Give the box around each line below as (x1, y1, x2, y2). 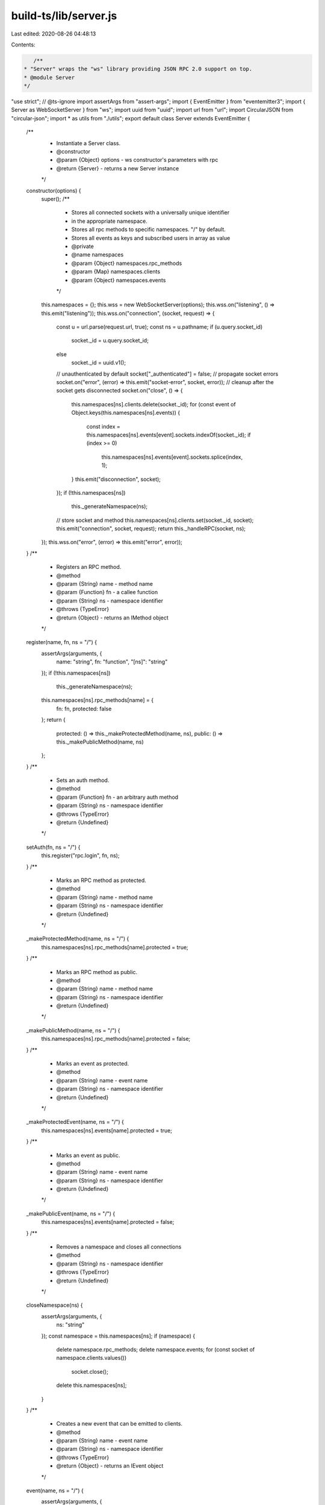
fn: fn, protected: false (56, 705, 112, 712)
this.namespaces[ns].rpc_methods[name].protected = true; (41, 943, 189, 951)
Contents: (11, 41, 36, 48)
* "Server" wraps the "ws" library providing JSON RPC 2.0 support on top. (23, 66, 253, 72)
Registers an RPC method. (56, 563, 122, 571)
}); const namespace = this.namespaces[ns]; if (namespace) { (41, 1332, 196, 1339)
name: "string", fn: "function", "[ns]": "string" (56, 658, 168, 665)
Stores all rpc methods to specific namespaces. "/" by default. (71, 226, 226, 233)
